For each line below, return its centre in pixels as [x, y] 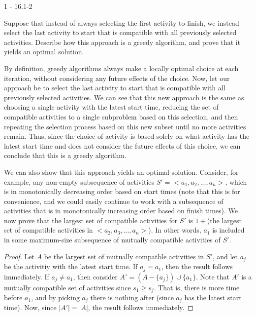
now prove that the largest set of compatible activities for [91, 220]
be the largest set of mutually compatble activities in [124, 256]
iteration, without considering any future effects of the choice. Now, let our [117, 78]
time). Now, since [30, 307]
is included [228, 230]
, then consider [95, 276]
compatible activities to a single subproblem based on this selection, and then [121, 116]
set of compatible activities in [48, 230]
